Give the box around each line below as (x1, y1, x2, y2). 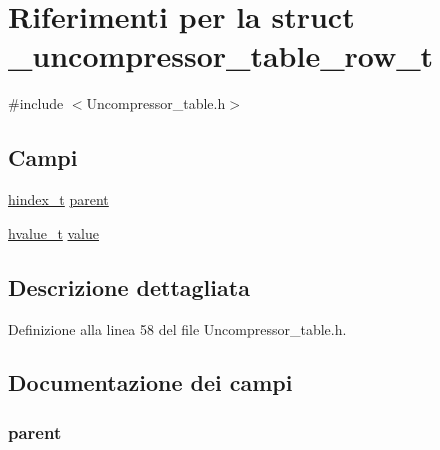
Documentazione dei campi (8, 367, 293, 398)
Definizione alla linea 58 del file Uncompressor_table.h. (8, 318, 347, 339)
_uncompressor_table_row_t (8, 35, 434, 76)
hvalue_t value (8, 222, 100, 243)
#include (8, 93, 64, 114)
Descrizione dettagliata (8, 271, 250, 302)
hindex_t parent (8, 189, 109, 210)
